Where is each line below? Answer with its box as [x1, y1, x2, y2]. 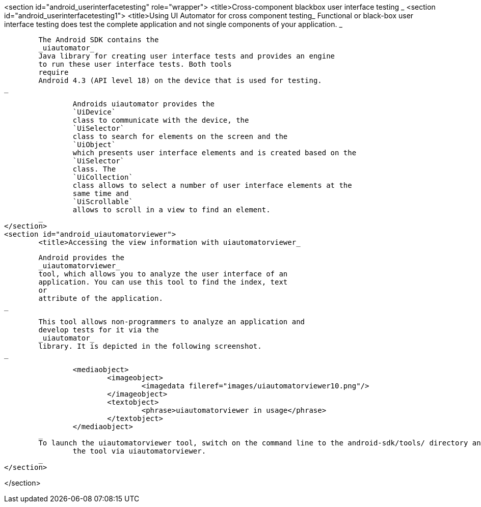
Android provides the [38, 253, 125, 262]
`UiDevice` [72, 108, 116, 116]
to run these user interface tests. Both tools [38, 60, 232, 68]
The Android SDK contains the [38, 36, 159, 44]
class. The [72, 165, 116, 173]
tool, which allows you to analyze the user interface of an [38, 270, 288, 278]
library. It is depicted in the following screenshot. [38, 342, 262, 350]
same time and [72, 189, 129, 198]
